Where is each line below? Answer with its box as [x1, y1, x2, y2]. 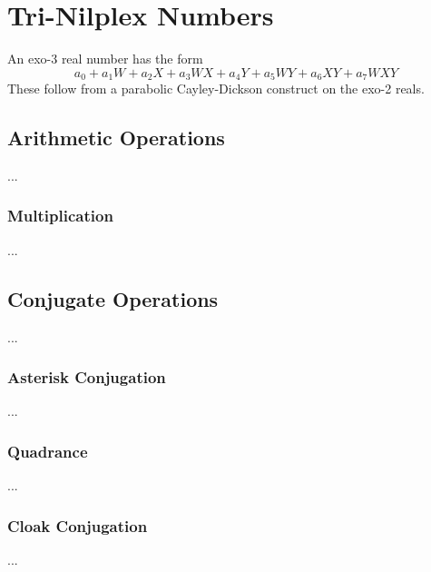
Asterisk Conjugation [7, 366, 166, 389]
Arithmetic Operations [7, 123, 225, 152]
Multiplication [7, 204, 113, 227]
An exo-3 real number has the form [7, 49, 203, 68]
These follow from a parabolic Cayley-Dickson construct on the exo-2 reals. [7, 79, 425, 98]
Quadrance [7, 439, 88, 462]
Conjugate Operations [7, 284, 219, 312]
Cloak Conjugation [7, 514, 148, 537]
